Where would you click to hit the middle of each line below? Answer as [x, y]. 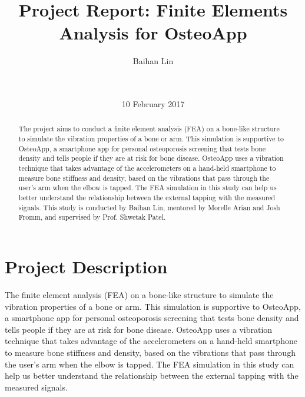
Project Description [86, 267]
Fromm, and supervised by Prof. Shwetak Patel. [92, 217]
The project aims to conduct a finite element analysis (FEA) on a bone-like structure [149, 129]
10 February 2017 [153, 104]
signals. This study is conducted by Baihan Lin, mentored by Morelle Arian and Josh [149, 207]
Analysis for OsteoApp [153, 33]
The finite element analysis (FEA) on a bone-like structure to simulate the [139, 294]
